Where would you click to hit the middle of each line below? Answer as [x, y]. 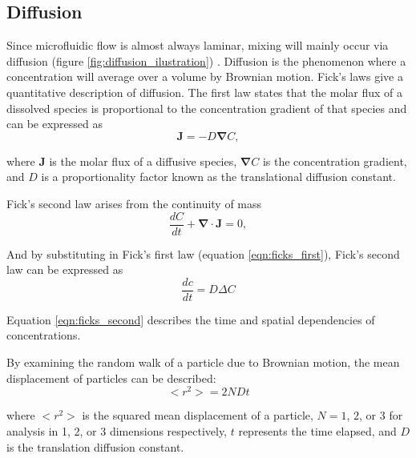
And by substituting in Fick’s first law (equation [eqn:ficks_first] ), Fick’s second [203, 253]
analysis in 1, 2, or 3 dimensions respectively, [117, 430]
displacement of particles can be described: [111, 378]
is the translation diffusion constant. [95, 446]
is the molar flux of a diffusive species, [143, 161]
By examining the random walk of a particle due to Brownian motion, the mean [203, 362]
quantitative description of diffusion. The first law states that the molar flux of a [205, 92]
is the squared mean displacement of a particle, [198, 415]
